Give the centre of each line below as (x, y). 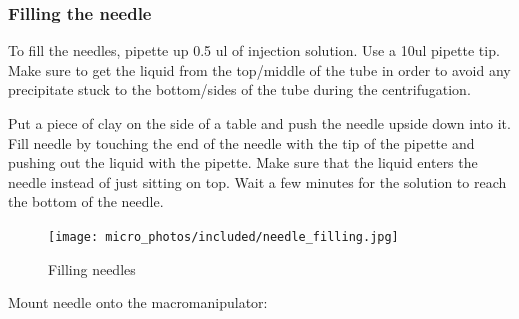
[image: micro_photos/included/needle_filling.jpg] (223, 236)
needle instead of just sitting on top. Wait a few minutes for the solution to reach (257, 181)
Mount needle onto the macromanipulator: (138, 302)
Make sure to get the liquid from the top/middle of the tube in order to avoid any (259, 69)
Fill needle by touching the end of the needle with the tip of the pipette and (241, 142)
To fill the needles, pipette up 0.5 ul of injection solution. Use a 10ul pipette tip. (254, 50)
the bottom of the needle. (86, 201)
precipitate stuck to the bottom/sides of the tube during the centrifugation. (239, 89)
